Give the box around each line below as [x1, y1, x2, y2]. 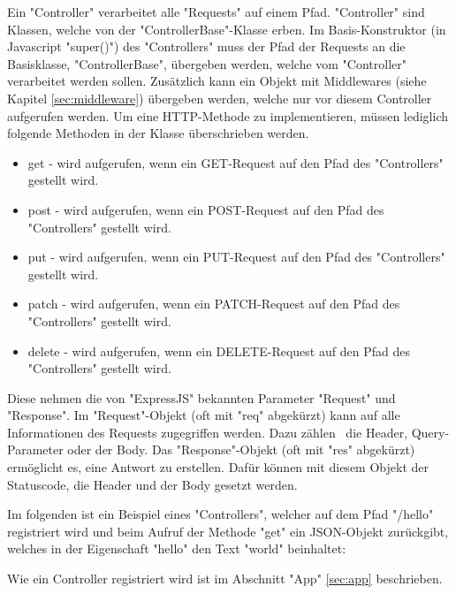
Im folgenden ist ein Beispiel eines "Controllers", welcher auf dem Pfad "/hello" [7, 505, 434, 523]
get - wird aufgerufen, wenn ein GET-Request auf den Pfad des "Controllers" [27, 153, 444, 171]
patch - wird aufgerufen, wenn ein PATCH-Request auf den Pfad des [27, 294, 400, 313]
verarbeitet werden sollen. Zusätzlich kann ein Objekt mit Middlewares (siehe [7, 72, 427, 90]
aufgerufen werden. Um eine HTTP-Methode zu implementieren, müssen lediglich [7, 106, 448, 125]
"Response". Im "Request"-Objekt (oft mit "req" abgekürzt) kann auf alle [7, 406, 400, 424]
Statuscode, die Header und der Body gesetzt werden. [7, 475, 298, 493]
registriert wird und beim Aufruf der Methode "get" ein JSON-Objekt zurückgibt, [7, 522, 449, 540]
